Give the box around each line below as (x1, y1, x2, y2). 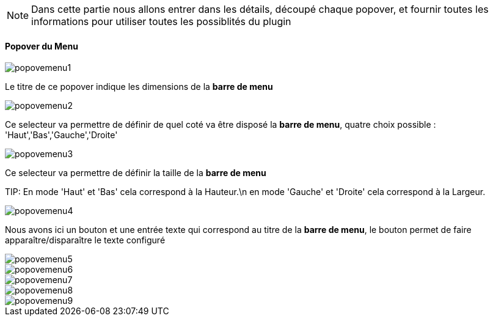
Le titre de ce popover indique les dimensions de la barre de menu (5, 81, 273, 92)
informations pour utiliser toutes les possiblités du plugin (31, 15, 291, 28)
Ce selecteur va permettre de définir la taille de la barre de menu (5, 168, 266, 179)
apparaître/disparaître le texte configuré (5, 235, 166, 246)
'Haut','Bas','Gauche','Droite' (5, 130, 118, 141)
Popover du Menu (5, 40, 78, 51)
